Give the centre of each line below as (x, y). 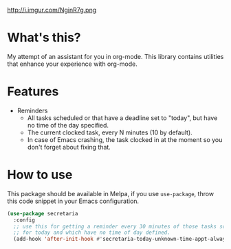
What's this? (44, 38)
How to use (40, 175)
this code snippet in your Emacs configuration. (73, 201)
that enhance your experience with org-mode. (72, 64)
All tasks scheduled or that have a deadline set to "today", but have (122, 118)
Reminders (32, 110)
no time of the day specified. (68, 125)
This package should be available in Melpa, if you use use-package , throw (111, 193)
